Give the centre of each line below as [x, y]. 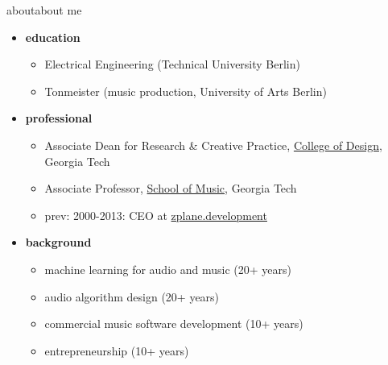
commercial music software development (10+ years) [174, 324]
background [58, 242]
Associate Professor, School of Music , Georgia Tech [171, 188]
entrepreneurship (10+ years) [117, 350]
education [53, 37]
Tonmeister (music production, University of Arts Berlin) [186, 91]
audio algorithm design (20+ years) [132, 296]
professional [59, 118]
